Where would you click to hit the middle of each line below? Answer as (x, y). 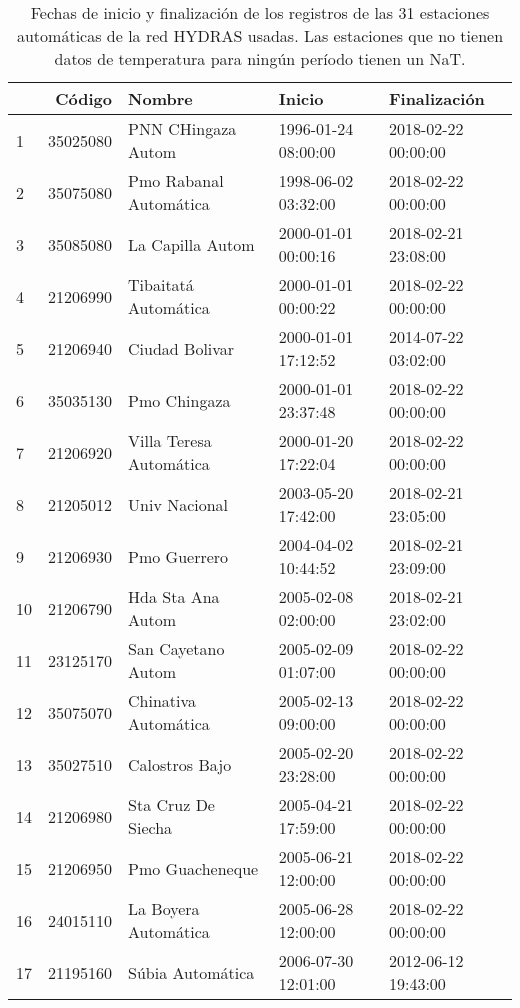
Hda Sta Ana (174, 596)
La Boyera (164, 908)
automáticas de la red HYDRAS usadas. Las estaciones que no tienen (260, 35)
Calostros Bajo (180, 764)
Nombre (160, 98)
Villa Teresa (170, 440)
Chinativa (162, 700)
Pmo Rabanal (176, 180)
